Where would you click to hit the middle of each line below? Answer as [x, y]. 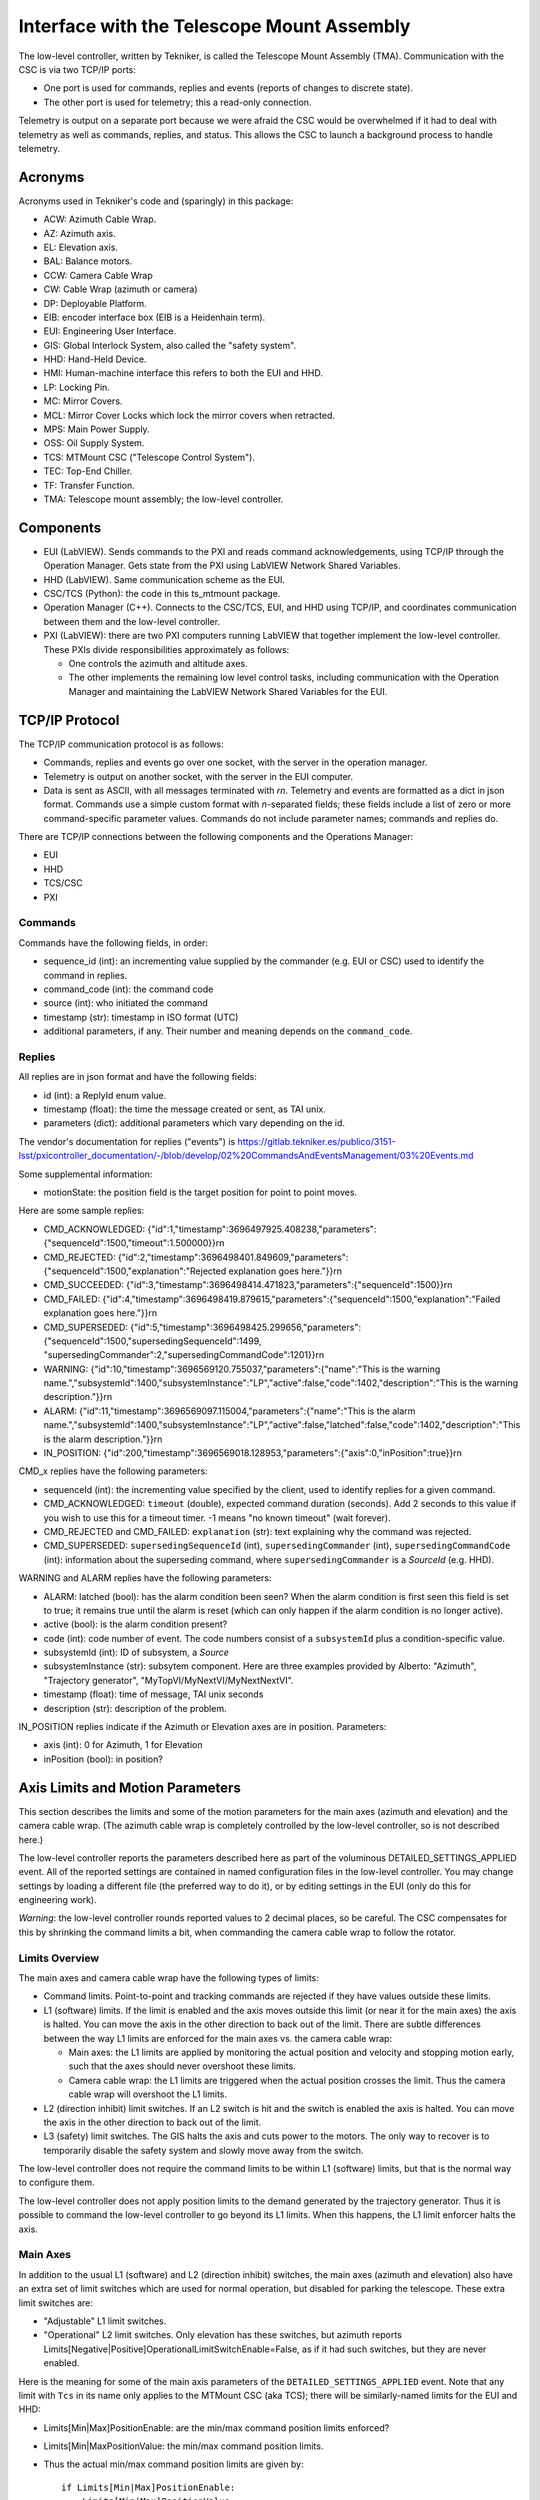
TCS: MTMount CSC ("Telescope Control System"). [149, 457]
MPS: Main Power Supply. [96, 429]
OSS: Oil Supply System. [94, 443]
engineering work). [57, 1900]
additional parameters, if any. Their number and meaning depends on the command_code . [228, 1031]
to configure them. [56, 2182]
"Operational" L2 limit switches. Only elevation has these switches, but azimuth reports [222, 2335]
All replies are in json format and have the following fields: [137, 1077]
